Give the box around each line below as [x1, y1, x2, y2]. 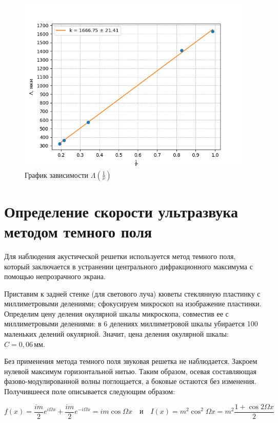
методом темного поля [4, 220, 152, 242]
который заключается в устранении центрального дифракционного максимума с [4, 261, 253, 271]
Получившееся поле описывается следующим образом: [4, 386, 175, 397]
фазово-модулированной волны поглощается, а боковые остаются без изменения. [4, 376, 256, 387]
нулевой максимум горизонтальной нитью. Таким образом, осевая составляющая [4, 365, 256, 376]
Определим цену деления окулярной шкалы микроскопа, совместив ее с [4, 308, 229, 319]
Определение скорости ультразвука [4, 200, 239, 222]
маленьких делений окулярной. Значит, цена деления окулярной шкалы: [4, 328, 229, 339]
